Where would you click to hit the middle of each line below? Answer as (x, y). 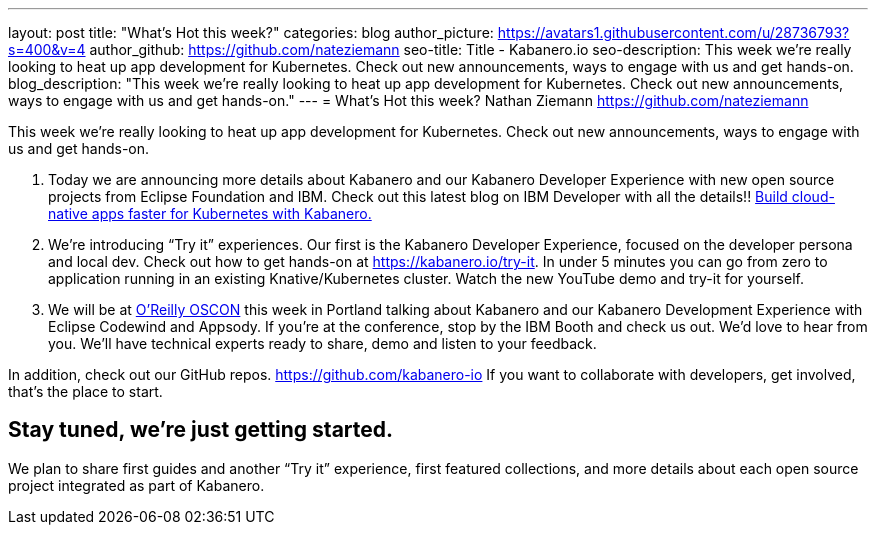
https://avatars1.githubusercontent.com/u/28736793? (673, 32)
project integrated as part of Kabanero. (136, 485)
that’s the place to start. (85, 391)
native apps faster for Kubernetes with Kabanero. (210, 213)
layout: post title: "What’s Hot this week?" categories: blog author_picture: (251, 32)
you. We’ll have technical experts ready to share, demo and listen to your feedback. (322, 343)
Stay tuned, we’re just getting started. (201, 430)
